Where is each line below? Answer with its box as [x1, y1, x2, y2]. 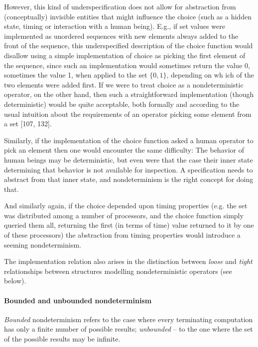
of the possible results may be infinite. [4, 334, 121, 344]
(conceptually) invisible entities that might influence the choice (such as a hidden [4, 11, 252, 21]
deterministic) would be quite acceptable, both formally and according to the [4, 98, 240, 109]
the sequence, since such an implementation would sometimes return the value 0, [4, 60, 250, 70]
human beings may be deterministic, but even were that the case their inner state [4, 154, 253, 165]
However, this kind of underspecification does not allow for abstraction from [4, 1, 236, 11]
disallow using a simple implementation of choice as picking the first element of [4, 50, 246, 60]
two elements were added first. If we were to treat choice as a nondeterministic [4, 79, 244, 89]
